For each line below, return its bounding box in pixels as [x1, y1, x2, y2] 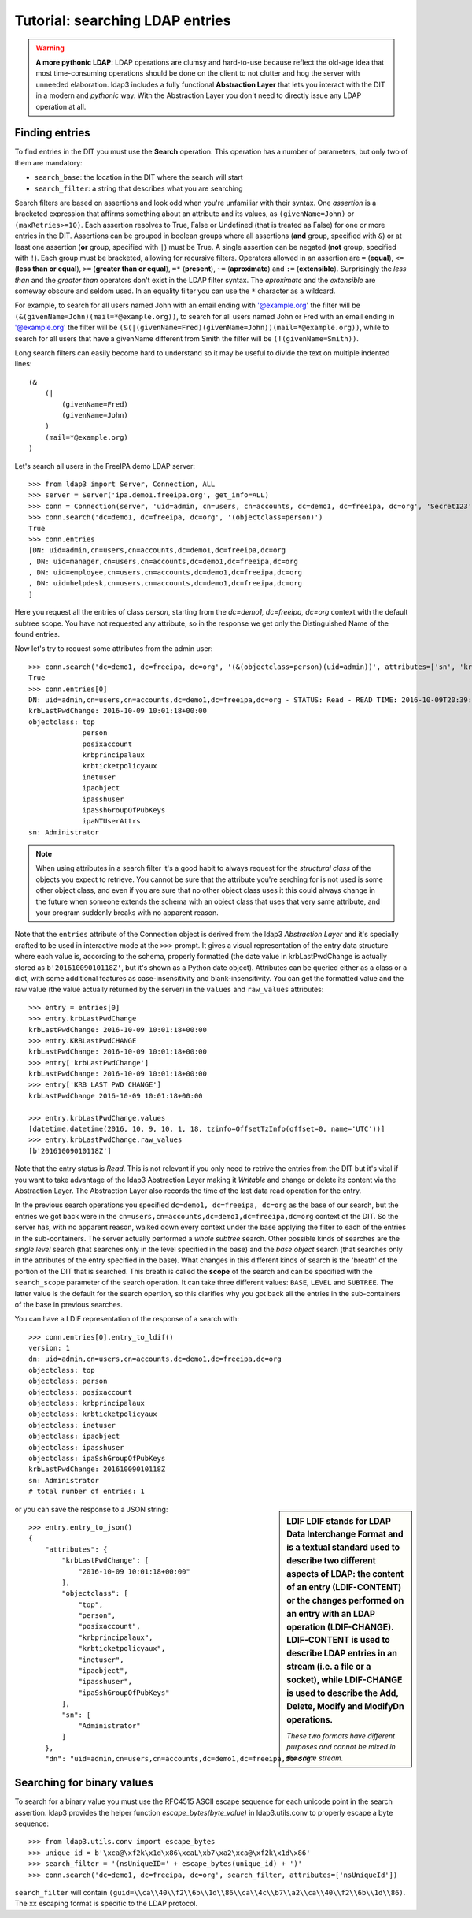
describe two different [286, 1556, 377, 1567]
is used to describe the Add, [286, 1687, 399, 1698]
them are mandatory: [14, 158, 83, 167]
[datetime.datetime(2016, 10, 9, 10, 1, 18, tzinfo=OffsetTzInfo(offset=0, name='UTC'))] [28, 1124, 385, 1134]
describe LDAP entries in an [286, 1648, 397, 1659]
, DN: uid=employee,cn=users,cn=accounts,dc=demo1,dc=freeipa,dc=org [28, 568, 303, 577]
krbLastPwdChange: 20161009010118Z [28, 1465, 166, 1474]
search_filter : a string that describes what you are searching [34, 184, 243, 193]
